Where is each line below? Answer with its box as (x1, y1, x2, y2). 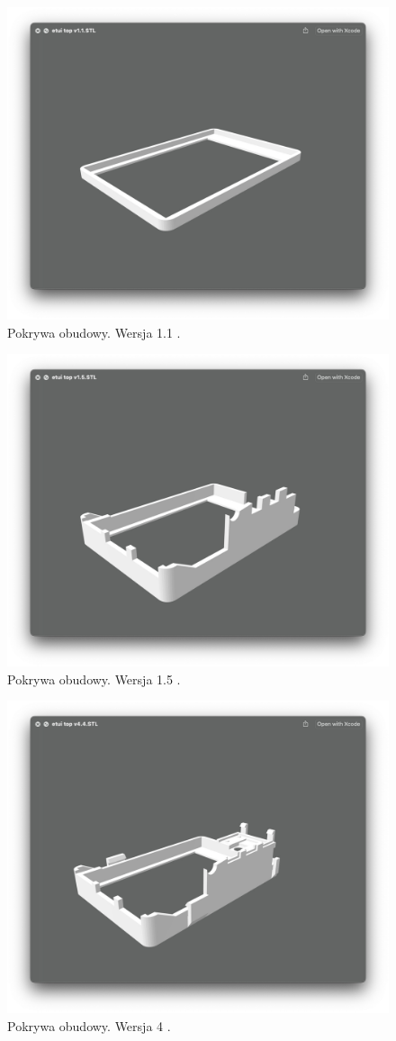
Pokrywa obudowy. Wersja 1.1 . (7, 322, 181, 341)
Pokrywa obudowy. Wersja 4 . (7, 1016, 171, 1035)
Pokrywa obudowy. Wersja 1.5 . (7, 669, 181, 688)
